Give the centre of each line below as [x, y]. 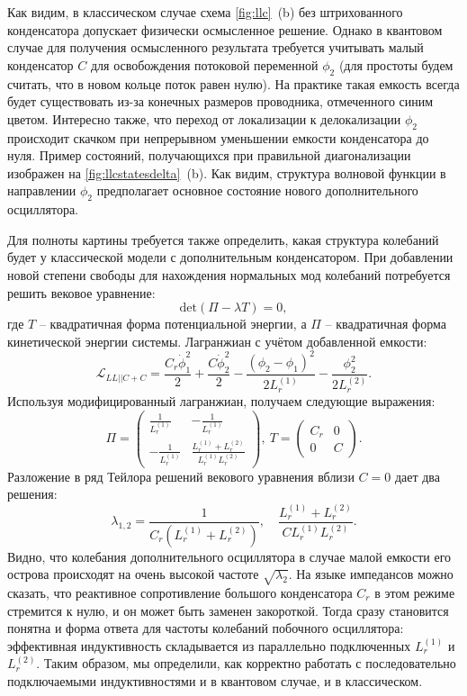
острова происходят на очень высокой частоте [133, 574]
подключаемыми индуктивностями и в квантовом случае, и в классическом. [215, 680]
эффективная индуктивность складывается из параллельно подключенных [209, 645]
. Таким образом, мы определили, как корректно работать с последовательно [246, 663]
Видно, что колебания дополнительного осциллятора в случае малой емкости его [229, 556]
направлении [42, 190]
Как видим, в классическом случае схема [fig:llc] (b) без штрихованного [205, 12]
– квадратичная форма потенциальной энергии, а [173, 324]
